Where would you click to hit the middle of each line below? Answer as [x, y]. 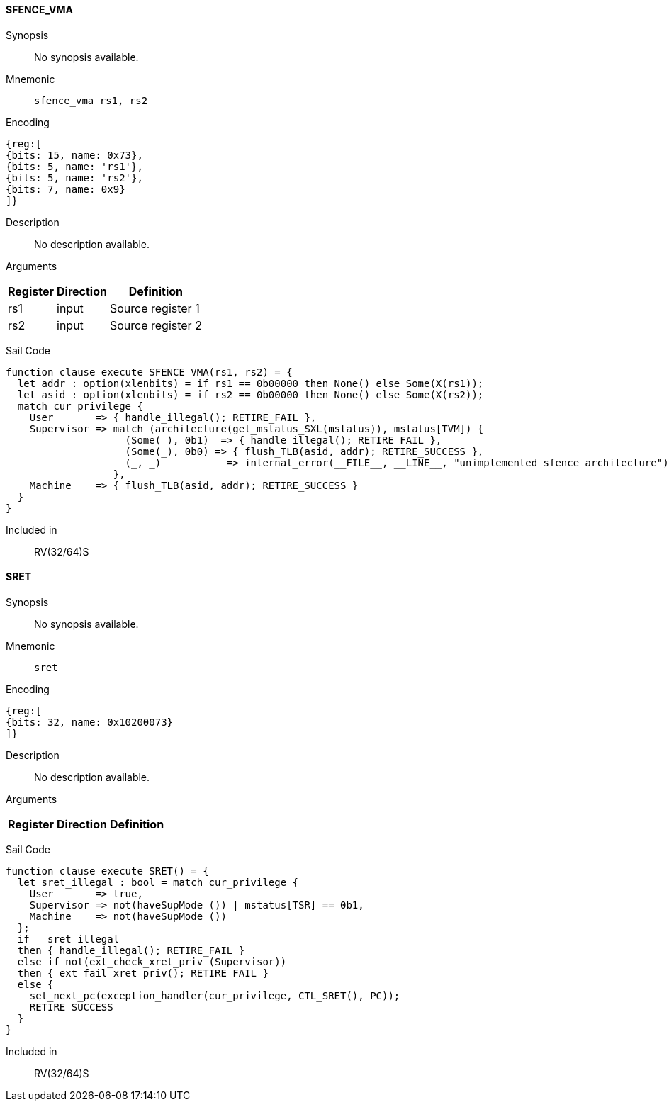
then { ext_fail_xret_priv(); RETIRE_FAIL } [143, 973]
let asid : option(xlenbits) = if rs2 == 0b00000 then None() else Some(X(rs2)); [251, 394]
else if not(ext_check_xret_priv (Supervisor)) [152, 961]
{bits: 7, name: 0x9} [66, 189]
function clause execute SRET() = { [107, 871]
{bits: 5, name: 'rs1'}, [74, 166]
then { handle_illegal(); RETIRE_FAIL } [131, 950]
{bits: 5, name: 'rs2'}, [74, 178]
